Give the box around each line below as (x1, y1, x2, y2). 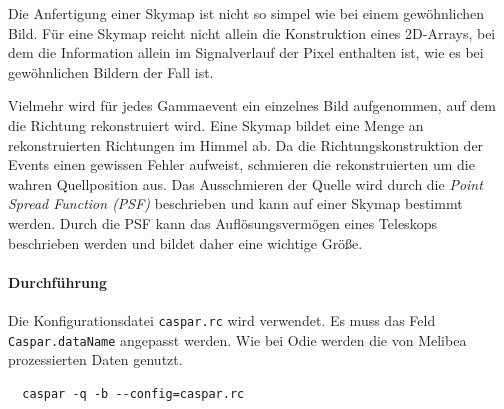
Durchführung (8, 271, 107, 292)
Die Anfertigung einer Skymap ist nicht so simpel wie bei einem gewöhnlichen (8, 3, 485, 23)
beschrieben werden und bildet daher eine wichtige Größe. (8, 232, 363, 253)
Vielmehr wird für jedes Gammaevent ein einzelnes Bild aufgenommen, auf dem (8, 95, 496, 116)
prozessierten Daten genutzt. (8, 349, 183, 370)
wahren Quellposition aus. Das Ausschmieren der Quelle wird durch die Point (8, 173, 483, 194)
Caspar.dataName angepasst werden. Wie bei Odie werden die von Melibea (8, 329, 467, 350)
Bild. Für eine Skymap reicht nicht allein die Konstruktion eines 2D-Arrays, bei (8, 22, 496, 43)
